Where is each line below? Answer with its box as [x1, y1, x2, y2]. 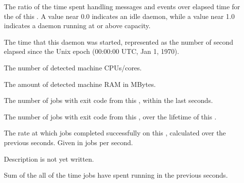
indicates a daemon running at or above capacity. [4, 20, 151, 31]
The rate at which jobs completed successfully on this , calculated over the [4, 128, 226, 138]
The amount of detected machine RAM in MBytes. [4, 79, 156, 89]
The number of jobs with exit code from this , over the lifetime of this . [4, 111, 217, 121]
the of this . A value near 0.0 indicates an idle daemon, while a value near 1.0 [4, 11, 235, 21]
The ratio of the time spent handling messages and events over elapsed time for [4, 1, 240, 11]
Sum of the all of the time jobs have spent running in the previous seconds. [4, 170, 228, 180]
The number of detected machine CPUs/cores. [4, 62, 142, 72]
